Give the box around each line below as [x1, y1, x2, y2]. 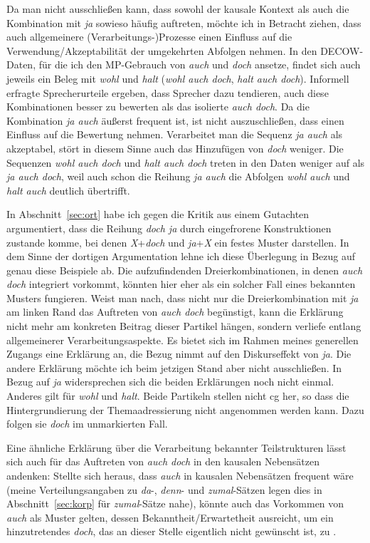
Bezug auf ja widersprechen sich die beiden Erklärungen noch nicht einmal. [6, 374, 334, 389]
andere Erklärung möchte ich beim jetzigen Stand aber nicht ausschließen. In [6, 360, 342, 375]
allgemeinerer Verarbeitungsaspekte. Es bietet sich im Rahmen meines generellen [6, 332, 359, 347]
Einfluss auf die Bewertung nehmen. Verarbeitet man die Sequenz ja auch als [6, 127, 343, 142]
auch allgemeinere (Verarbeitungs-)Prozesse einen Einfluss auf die [6, 29, 292, 44]
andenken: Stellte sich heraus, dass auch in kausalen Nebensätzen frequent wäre [6, 468, 354, 482]
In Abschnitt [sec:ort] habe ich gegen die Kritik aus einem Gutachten [6, 207, 310, 222]
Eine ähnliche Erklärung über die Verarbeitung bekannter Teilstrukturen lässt [6, 440, 347, 455]
